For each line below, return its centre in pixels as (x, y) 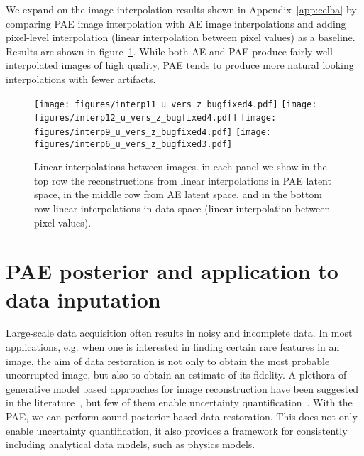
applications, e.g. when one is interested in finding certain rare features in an (173, 347)
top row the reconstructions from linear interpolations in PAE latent (183, 180)
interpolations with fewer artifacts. (81, 78)
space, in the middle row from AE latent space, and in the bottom (178, 194)
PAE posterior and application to (172, 271)
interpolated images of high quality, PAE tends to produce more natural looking (180, 65)
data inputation (83, 299)
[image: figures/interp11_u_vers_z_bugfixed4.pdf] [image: (176, 104)
